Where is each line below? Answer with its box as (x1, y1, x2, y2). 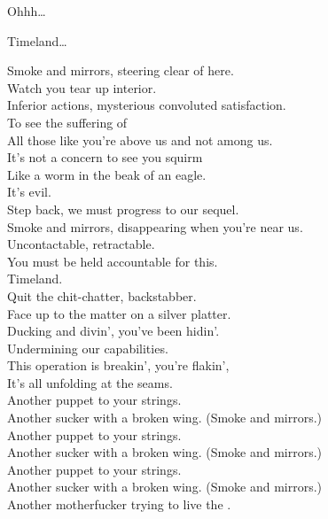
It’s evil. (7, 182, 51, 201)
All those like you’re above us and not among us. (7, 130, 273, 149)
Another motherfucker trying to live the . (7, 495, 231, 514)
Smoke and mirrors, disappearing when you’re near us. (7, 217, 303, 236)
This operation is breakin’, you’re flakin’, (7, 356, 230, 375)
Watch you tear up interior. (7, 78, 157, 97)
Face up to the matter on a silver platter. (7, 304, 231, 322)
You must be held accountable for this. (7, 252, 218, 270)
